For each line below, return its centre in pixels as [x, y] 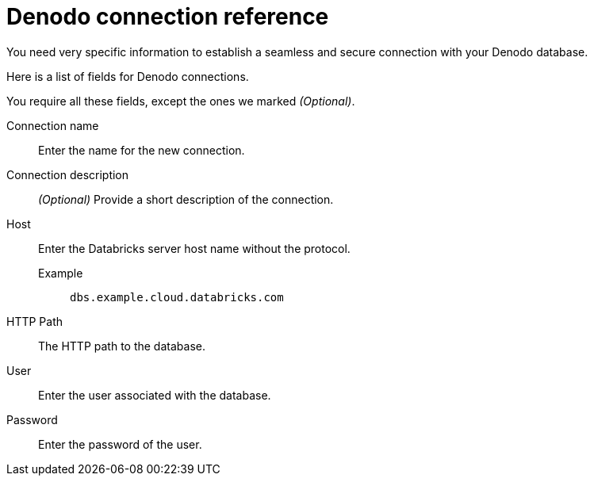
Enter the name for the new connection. [142, 150]
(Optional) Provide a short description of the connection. [186, 199]
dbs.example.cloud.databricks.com [177, 297]
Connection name [53, 125]
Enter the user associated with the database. [155, 395]
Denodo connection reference [168, 17]
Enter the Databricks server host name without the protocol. [194, 248]
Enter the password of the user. [120, 444]
